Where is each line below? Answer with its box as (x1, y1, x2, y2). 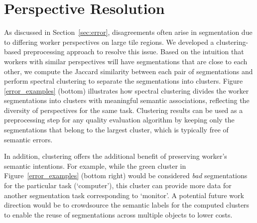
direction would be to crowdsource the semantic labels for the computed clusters (4, 200, 250, 210)
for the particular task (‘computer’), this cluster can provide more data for (4, 180, 232, 191)
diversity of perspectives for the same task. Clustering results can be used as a (4, 105, 243, 115)
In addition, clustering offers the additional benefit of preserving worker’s (4, 151, 227, 161)
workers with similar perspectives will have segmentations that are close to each (4, 56, 248, 66)
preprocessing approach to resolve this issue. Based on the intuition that (23, 46, 244, 57)
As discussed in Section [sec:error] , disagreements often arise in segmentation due (4, 27, 253, 37)
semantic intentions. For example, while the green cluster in (4, 160, 186, 171)
